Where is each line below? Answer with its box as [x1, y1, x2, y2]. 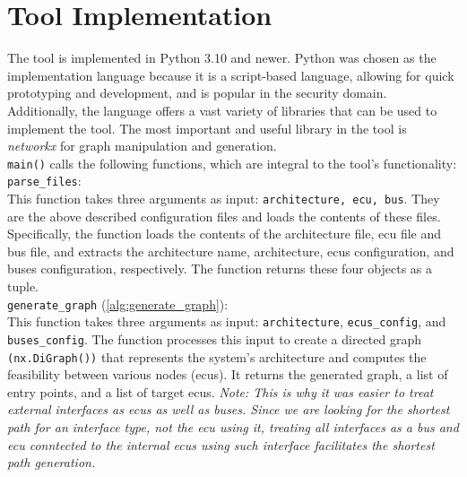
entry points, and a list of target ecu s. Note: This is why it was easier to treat [7, 382, 434, 401]
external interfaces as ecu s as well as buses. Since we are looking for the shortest [7, 400, 450, 419]
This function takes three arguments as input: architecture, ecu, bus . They [7, 189, 440, 207]
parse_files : [7, 171, 82, 190]
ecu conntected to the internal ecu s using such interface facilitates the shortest [7, 435, 435, 454]
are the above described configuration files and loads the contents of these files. [7, 206, 441, 225]
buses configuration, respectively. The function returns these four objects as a [7, 259, 433, 278]
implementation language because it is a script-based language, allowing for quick [7, 65, 454, 84]
